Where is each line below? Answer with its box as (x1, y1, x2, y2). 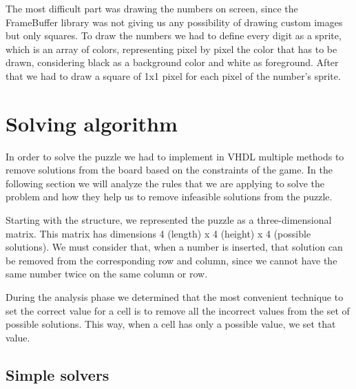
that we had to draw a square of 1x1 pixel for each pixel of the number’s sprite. (6, 68, 341, 83)
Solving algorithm (6, 109, 178, 137)
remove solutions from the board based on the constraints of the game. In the (6, 162, 333, 177)
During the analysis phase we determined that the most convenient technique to (6, 290, 344, 304)
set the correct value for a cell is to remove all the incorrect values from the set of (6, 303, 350, 317)
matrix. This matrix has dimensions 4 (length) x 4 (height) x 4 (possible (6, 226, 311, 240)
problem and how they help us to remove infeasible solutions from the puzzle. (6, 189, 333, 204)
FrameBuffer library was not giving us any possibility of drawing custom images (6, 14, 343, 29)
